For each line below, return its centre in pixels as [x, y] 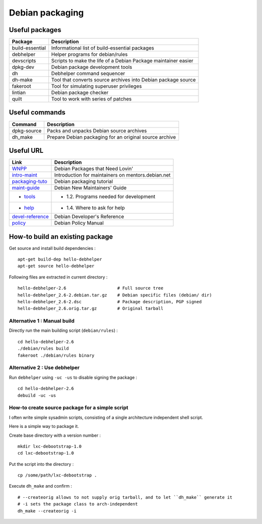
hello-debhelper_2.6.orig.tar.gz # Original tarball [90, 309]
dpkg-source [27, 131]
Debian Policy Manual [79, 223]
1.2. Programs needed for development [111, 196]
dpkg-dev [23, 67]
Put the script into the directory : [41, 464]
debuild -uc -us [37, 395]
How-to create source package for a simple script [69, 408]
